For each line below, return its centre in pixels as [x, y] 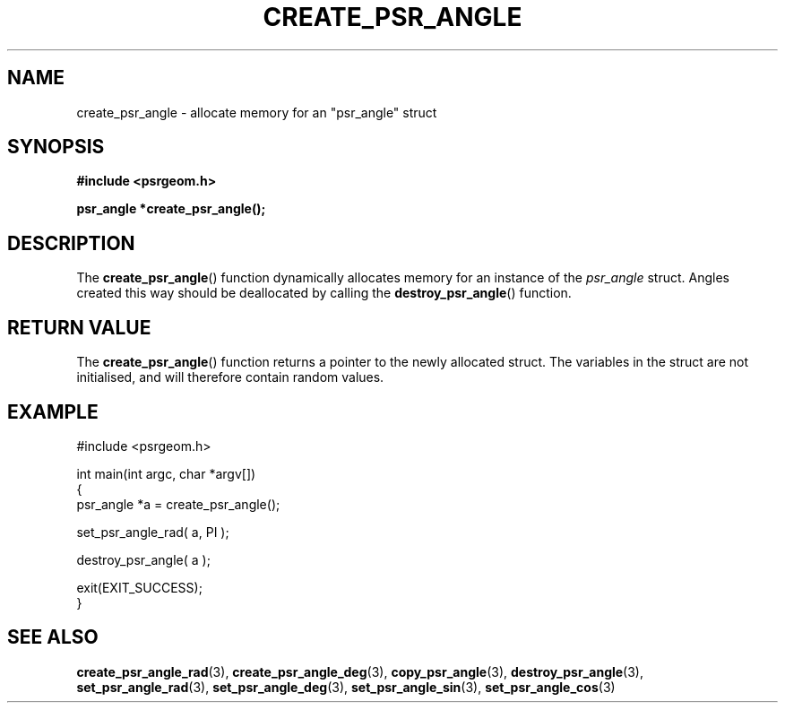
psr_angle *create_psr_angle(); [171, 209]
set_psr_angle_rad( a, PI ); [153, 532]
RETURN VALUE [79, 327]
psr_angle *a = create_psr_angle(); [178, 504]
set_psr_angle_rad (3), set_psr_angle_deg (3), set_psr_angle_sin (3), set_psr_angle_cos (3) [346, 687]
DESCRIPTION [71, 243]
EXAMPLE [53, 411]
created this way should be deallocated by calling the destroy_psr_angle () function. [324, 293]
